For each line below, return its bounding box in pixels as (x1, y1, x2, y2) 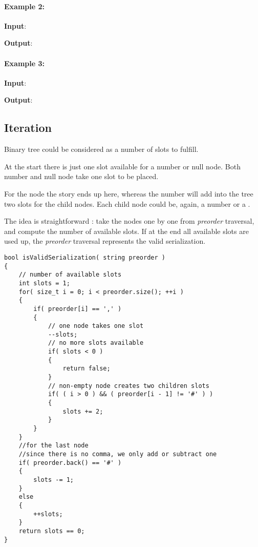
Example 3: (4, 57, 45, 68)
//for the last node (18, 442, 89, 450)
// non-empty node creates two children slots (48, 382, 209, 389)
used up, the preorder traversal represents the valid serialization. (4, 236, 206, 246)
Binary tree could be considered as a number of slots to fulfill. (4, 144, 199, 154)
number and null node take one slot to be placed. (4, 171, 159, 182)
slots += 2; (62, 407, 103, 415)
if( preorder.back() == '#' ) (18, 459, 122, 466)
